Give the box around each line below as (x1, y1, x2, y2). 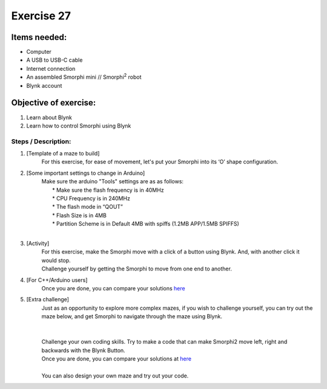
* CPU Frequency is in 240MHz (52, 195, 130, 202)
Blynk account (26, 82, 62, 89)
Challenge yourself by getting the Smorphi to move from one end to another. (41, 265, 233, 272)
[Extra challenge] (26, 296, 70, 303)
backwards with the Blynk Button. (41, 347, 125, 354)
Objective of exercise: (11, 97, 96, 108)
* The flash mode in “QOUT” (52, 203, 124, 211)
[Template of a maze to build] (26, 150, 100, 157)
